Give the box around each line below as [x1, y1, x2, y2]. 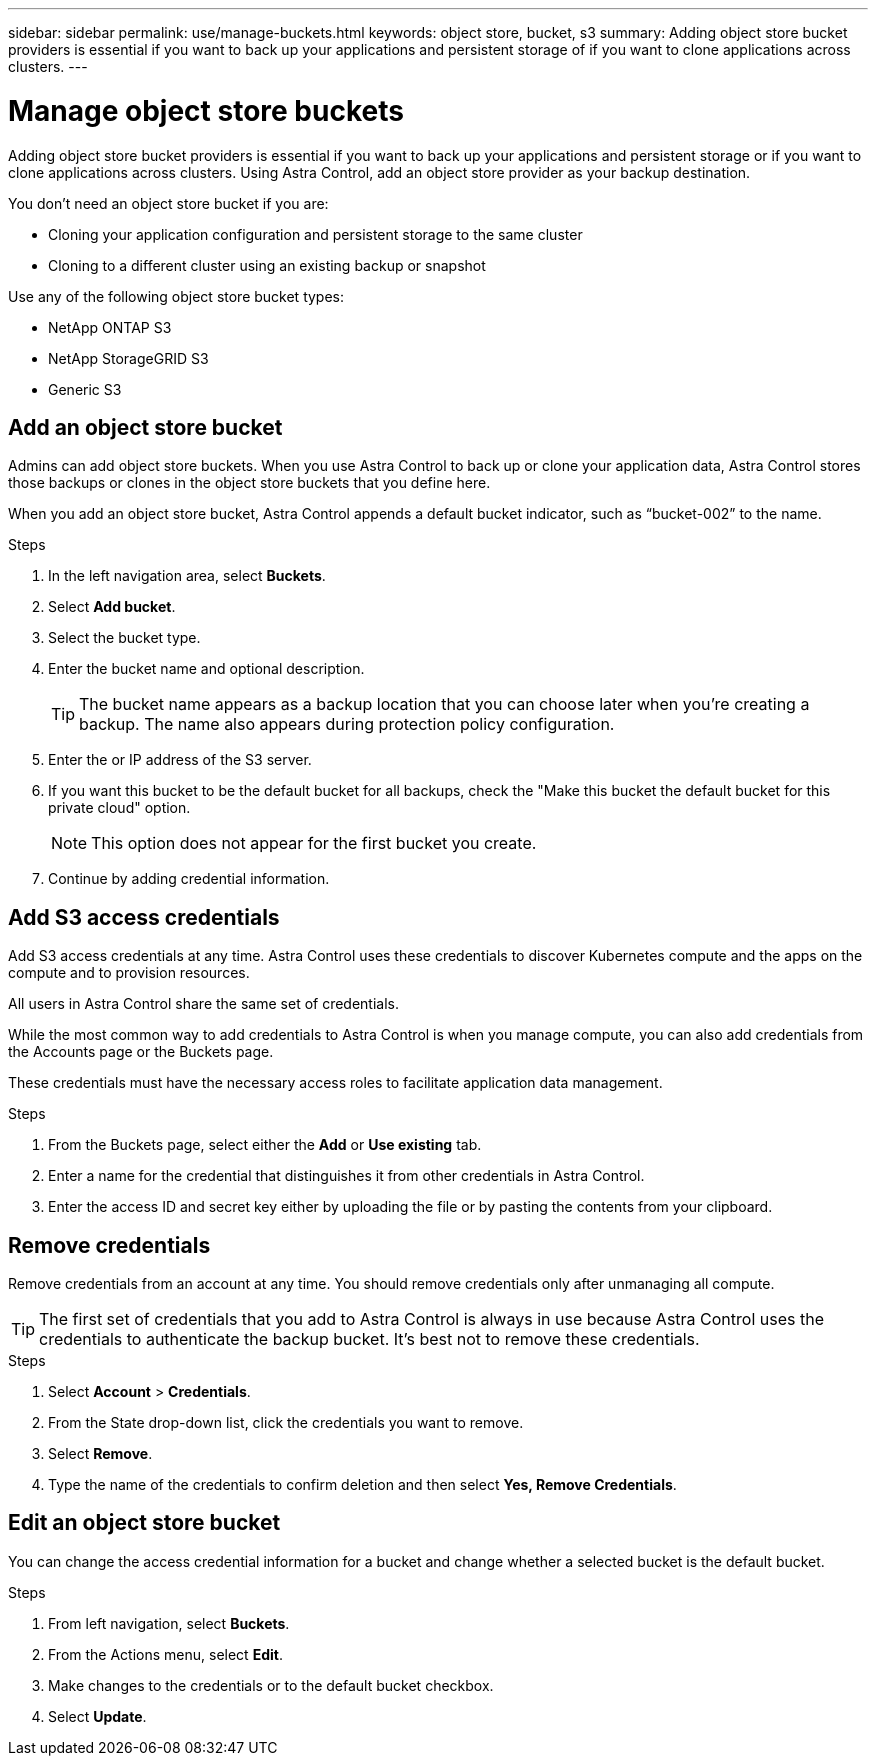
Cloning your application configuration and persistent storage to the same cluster [48, 225, 583, 243]
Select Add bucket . [48, 598, 176, 616]
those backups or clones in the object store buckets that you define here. [8, 474, 491, 492]
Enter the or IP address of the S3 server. [48, 751, 312, 769]
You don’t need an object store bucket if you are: [8, 194, 329, 212]
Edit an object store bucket [8, 1510, 281, 1536]
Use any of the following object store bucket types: [8, 287, 345, 305]
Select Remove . [48, 1445, 153, 1463]
